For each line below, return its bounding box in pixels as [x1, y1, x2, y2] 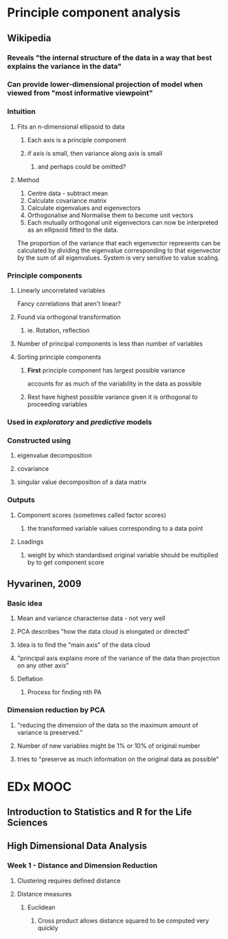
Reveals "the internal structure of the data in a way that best [7, 53, 212, 63]
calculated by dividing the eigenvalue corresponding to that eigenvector [16, 246, 221, 254]
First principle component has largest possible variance [27, 366, 185, 375]
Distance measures [16, 890, 72, 898]
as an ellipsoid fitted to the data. [27, 225, 119, 234]
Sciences [7, 817, 48, 829]
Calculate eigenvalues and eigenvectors [27, 203, 141, 212]
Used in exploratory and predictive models [7, 417, 152, 427]
